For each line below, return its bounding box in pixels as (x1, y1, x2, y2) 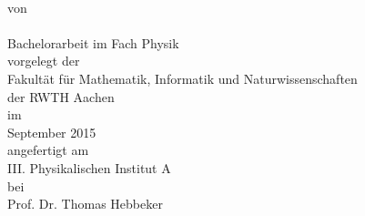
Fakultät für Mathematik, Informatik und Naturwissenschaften (7, 68, 358, 87)
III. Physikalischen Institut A (7, 158, 171, 177)
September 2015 (7, 122, 96, 141)
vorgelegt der (7, 51, 80, 70)
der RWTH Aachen (7, 87, 115, 106)
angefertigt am (7, 140, 89, 159)
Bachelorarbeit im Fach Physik (7, 33, 179, 52)
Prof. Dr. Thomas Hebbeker (7, 194, 163, 213)
